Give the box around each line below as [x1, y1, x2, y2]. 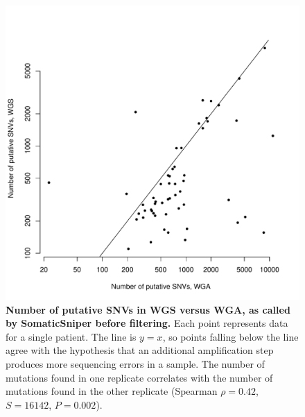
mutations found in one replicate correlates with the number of [6, 370, 273, 384]
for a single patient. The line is [6, 329, 137, 343]
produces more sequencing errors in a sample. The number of [6, 356, 265, 371]
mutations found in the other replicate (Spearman [6, 384, 218, 398]
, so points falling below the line [162, 329, 299, 343]
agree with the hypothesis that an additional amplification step [6, 343, 274, 357]
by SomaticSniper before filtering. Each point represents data [6, 316, 288, 330]
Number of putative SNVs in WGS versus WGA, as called [6, 302, 290, 316]
